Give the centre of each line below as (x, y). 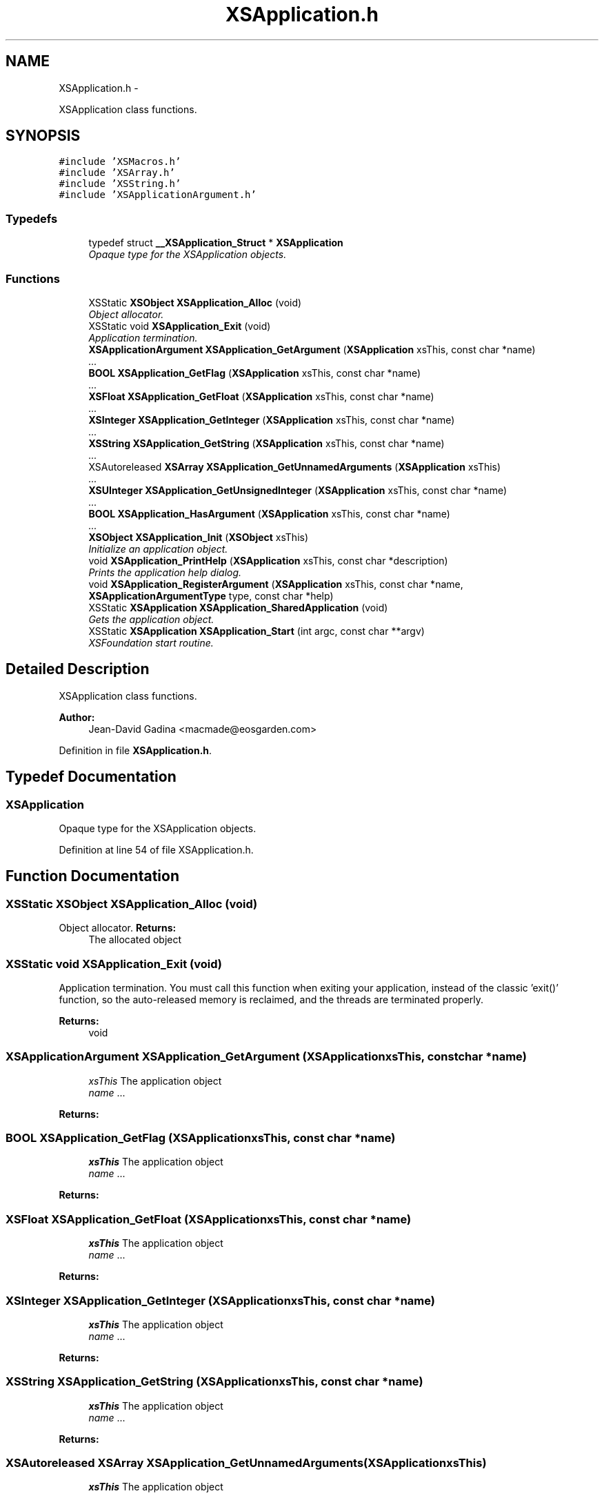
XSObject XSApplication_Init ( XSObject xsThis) (199, 537)
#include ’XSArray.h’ (117, 173)
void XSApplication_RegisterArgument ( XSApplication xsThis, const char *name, (276, 584)
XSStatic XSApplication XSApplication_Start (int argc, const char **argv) (256, 631)
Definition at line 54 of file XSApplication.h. (156, 850)
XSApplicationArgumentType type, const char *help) (211, 595)
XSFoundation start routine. (151, 642)
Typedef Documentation (91, 777)
